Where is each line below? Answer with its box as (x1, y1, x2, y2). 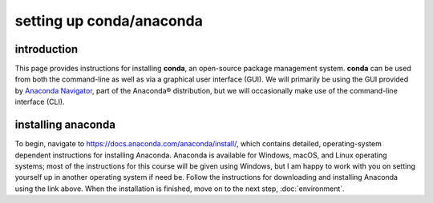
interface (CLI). (14, 97, 65, 107)
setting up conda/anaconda (14, 12, 204, 30)
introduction (14, 42, 79, 56)
